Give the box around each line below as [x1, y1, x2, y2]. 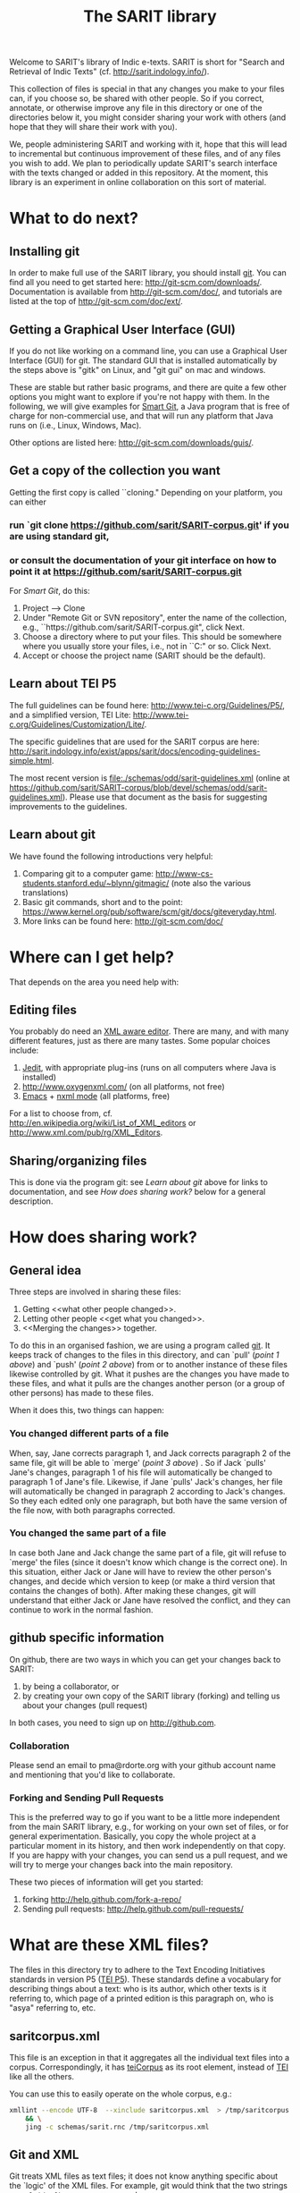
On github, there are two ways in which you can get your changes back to [9, 1654, 281, 1664]
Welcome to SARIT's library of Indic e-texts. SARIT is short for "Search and [9, 56, 286, 68]
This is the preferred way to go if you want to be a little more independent [9, 1812, 280, 1823]
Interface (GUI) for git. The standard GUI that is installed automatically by [9, 355, 278, 366]
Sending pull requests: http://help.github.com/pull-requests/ [21, 1903, 244, 1915]
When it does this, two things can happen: [9, 1405, 165, 1416]
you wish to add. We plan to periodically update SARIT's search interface [9, 158, 279, 169]
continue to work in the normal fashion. [9, 1604, 154, 1615]
